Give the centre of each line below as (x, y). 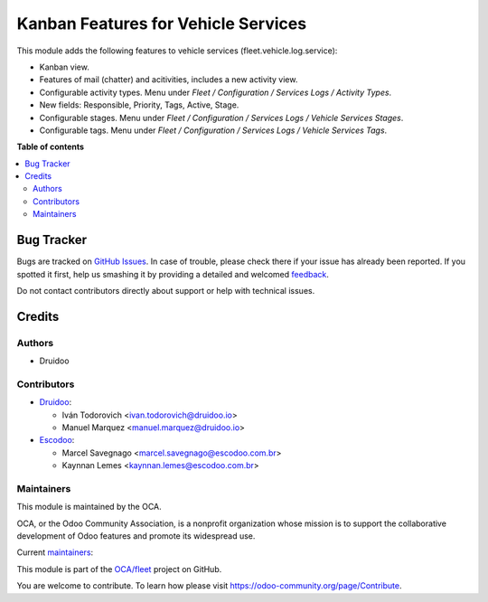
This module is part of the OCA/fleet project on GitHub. (119, 569)
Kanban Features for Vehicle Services (162, 24)
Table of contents (51, 147)
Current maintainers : (55, 552)
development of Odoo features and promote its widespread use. (136, 536)
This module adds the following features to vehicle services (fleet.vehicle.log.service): (177, 51)
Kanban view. (64, 67)
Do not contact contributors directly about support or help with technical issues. (166, 290)
